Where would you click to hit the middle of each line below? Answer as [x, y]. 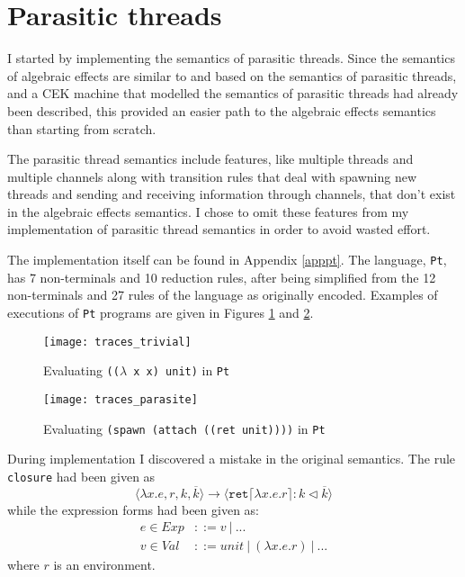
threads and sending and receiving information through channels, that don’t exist [232, 194]
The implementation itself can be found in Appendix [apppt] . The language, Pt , [227, 260]
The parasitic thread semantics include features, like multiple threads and [210, 159]
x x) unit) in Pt [182, 370]
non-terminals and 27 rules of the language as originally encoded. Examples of [223, 295]
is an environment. [104, 565]
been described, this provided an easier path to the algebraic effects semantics [222, 110]
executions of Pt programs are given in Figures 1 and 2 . [161, 312]
